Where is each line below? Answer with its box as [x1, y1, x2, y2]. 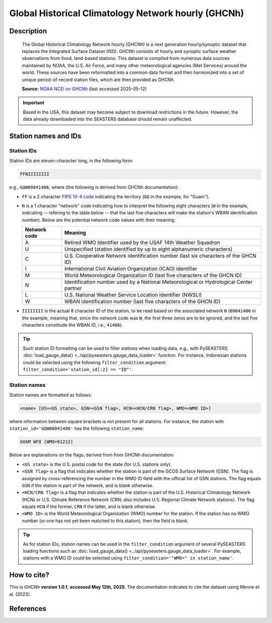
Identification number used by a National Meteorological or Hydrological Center [64, 278, 253, 286]
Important [23, 100, 45, 106]
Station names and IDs [9, 132, 82, 140]
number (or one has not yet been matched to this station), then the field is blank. [22, 518, 189, 524]
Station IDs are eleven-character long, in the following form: [9, 158, 133, 164]
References [9, 604, 46, 613]
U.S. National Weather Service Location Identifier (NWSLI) [64, 292, 202, 299]
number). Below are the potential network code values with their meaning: [22, 217, 176, 223]
